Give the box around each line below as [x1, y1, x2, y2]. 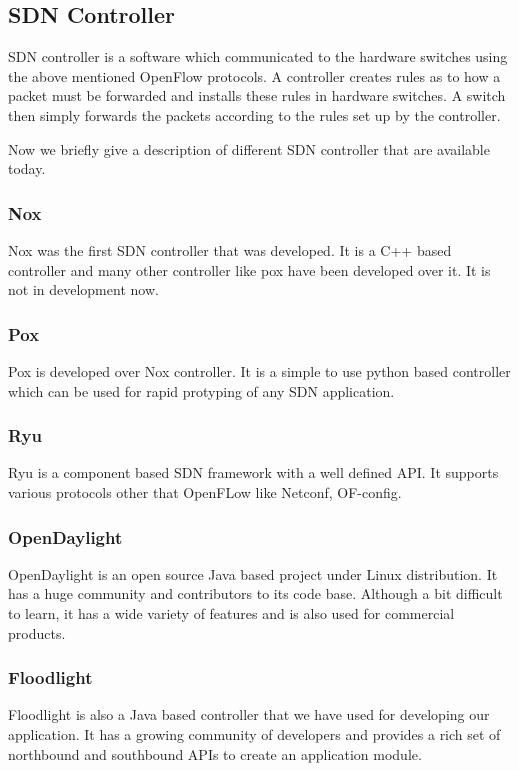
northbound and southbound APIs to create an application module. [8, 743, 422, 764]
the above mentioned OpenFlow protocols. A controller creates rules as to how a [8, 65, 501, 86]
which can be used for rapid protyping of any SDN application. [8, 380, 395, 401]
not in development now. [8, 279, 159, 300]
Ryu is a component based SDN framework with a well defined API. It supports [8, 462, 499, 483]
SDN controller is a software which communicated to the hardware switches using [8, 46, 508, 67]
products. [8, 622, 66, 643]
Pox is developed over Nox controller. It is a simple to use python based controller [8, 360, 511, 381]
